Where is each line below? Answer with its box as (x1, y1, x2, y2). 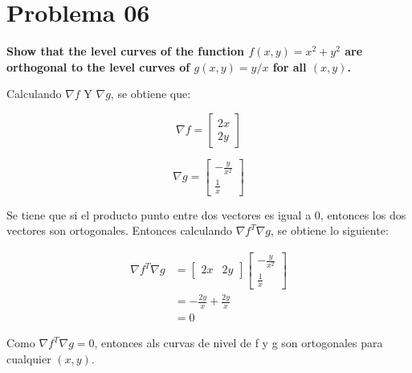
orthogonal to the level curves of (6, 58, 190, 75)
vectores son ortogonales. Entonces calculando (6, 222, 232, 239)
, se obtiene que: (110, 85, 191, 102)
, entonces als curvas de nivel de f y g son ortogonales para (94, 334, 383, 351)
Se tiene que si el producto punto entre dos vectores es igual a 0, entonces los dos (6, 206, 406, 223)
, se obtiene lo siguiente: (271, 222, 389, 239)
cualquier (6, 350, 51, 367)
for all (272, 58, 307, 75)
